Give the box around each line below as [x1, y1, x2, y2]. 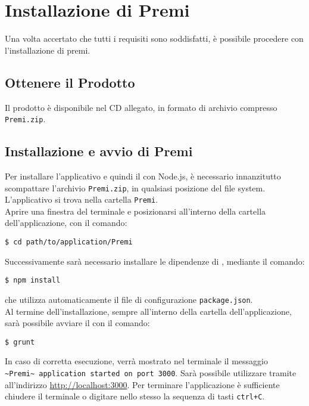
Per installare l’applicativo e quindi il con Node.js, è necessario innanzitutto [5, 169, 281, 182]
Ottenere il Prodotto [5, 73, 135, 91]
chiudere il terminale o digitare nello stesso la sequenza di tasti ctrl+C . [5, 390, 265, 402]
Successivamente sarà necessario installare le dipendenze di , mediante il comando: [5, 255, 305, 267]
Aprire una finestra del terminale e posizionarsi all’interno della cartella [5, 204, 266, 217]
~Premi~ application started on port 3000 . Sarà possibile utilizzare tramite [5, 367, 296, 379]
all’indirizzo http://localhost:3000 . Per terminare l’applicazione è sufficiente [5, 378, 280, 390]
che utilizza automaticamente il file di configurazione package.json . [5, 293, 253, 305]
